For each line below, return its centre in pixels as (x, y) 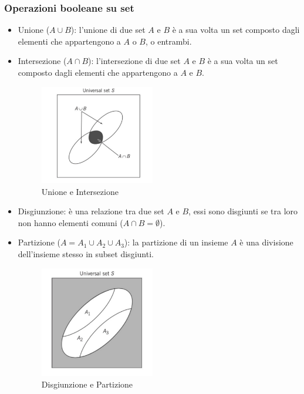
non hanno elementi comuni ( (70, 222)
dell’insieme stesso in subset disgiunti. (86, 254)
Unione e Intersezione (80, 191)
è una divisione (266, 242)
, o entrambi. (168, 41)
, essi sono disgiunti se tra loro (243, 211)
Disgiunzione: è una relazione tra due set (91, 211)
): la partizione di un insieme (176, 242)
